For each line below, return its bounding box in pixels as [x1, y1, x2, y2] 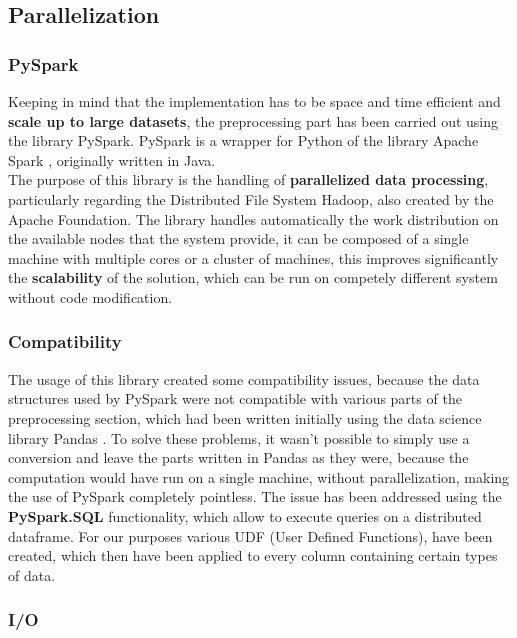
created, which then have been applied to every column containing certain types [8, 545, 498, 566]
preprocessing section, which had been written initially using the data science [8, 407, 482, 428]
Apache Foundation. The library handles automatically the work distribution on [8, 208, 499, 229]
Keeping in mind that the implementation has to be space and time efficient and [8, 91, 501, 111]
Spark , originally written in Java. [8, 149, 216, 170]
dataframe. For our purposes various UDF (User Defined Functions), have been [8, 525, 493, 546]
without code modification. [8, 286, 173, 307]
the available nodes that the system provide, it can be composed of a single [8, 228, 469, 249]
